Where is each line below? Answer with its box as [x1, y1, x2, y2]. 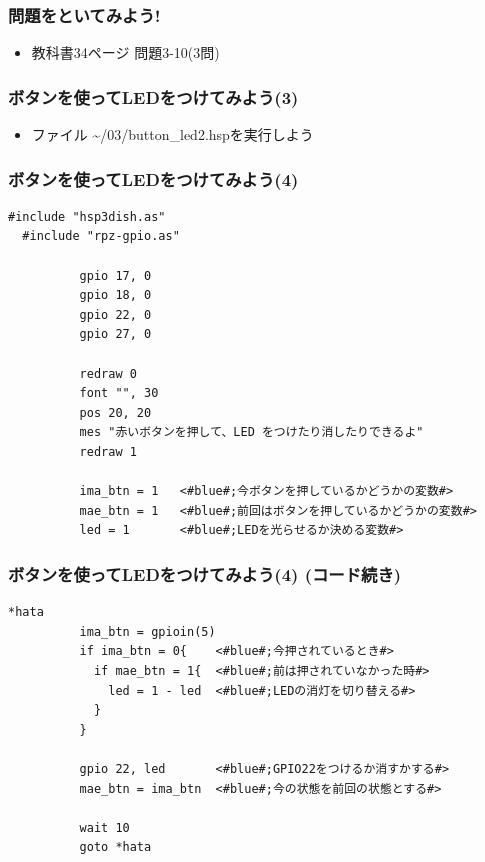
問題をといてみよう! [8, 2, 161, 27]
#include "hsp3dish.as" [8, 209, 166, 224]
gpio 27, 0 [79, 327, 152, 342]
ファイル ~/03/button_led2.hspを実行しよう [31, 124, 314, 145]
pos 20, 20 [79, 405, 152, 420]
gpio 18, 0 [79, 288, 152, 303]
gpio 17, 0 [79, 268, 152, 283]
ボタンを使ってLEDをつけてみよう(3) [8, 84, 299, 109]
